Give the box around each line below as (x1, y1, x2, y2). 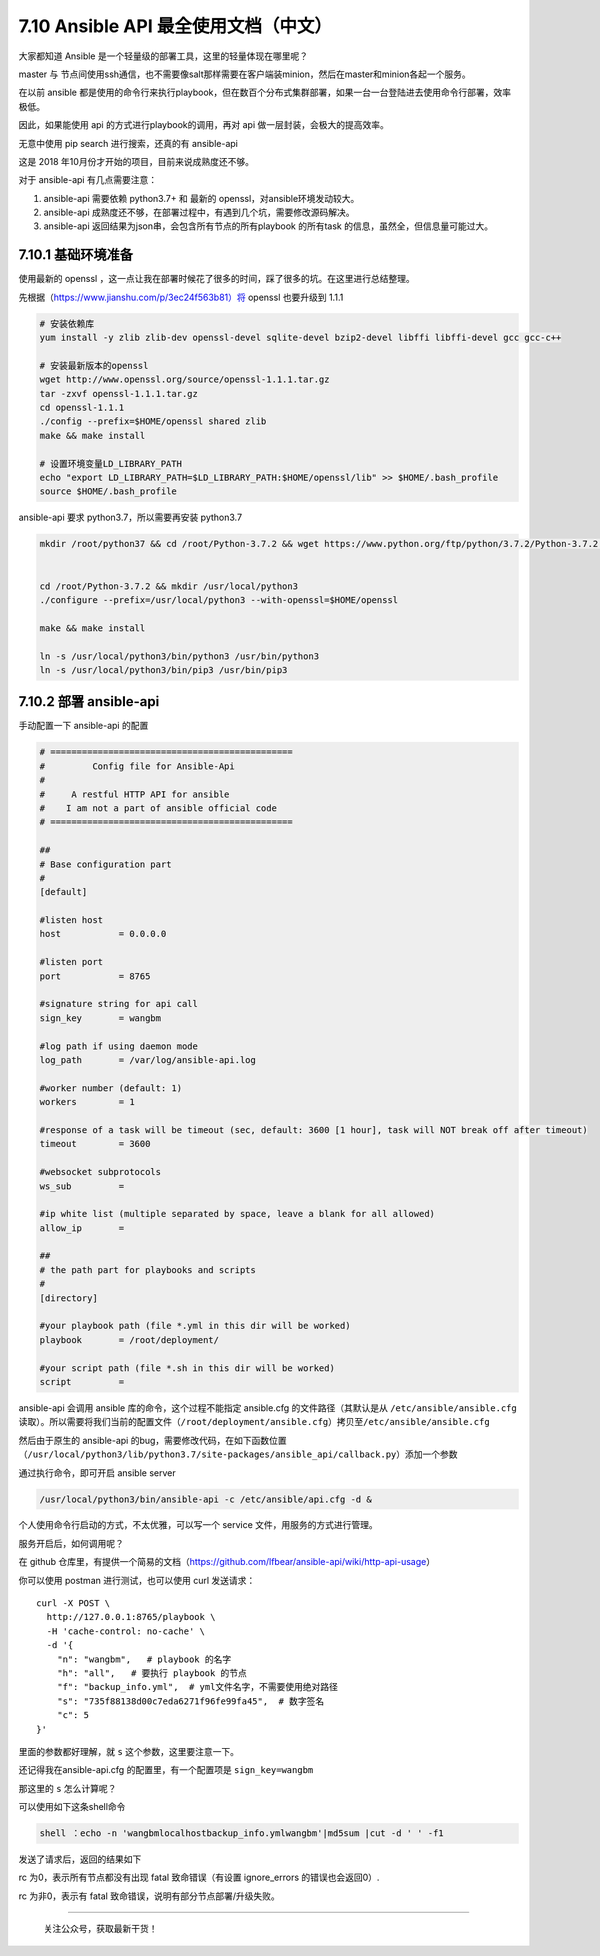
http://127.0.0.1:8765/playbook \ (46, 1611, 216, 1623)
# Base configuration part (39, 858, 172, 870)
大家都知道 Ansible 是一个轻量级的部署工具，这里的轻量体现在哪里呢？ (18, 50, 309, 62)
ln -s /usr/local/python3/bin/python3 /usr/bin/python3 (39, 650, 320, 662)
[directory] (39, 1292, 99, 1304)
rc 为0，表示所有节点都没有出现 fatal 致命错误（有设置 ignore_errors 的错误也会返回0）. (18, 1871, 380, 1884)
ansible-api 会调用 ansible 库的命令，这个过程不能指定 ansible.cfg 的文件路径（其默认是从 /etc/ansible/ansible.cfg (18, 1401, 517, 1414)
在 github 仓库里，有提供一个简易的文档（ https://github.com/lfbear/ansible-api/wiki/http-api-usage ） (18, 1556, 435, 1568)
